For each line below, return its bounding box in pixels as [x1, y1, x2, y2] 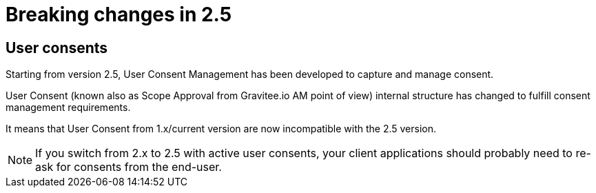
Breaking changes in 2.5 [6, 3, 232, 26]
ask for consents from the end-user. [35, 160, 222, 174]
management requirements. [6, 101, 131, 114]
